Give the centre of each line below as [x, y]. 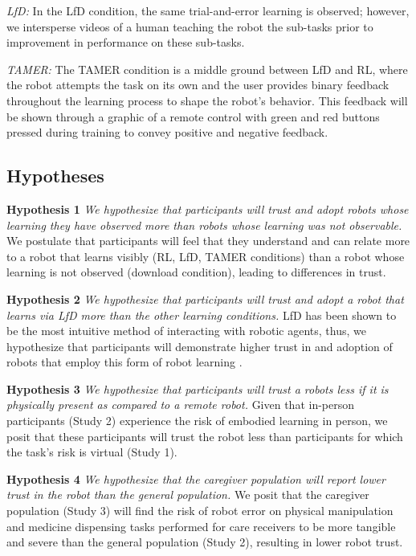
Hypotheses [55, 176]
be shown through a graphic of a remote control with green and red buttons [193, 116]
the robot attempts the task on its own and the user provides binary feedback [198, 85]
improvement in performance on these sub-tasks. [126, 42]
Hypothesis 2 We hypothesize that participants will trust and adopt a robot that [205, 298]
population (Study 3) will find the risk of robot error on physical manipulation [200, 511]
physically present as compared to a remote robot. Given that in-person [181, 405]
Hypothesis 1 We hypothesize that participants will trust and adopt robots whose [208, 208]
